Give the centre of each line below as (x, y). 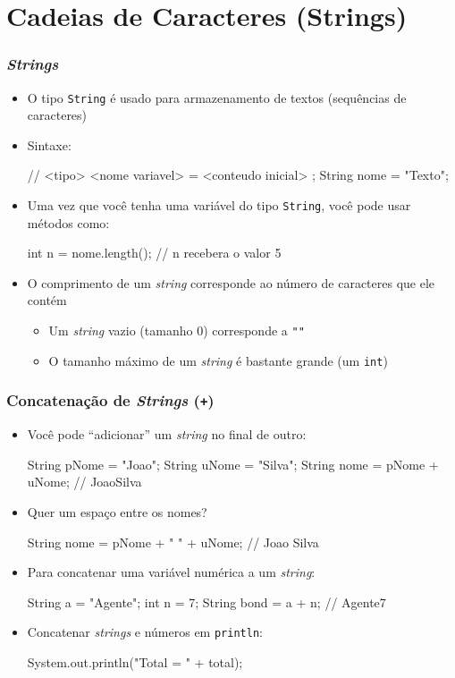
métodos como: (68, 222)
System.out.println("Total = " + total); (135, 661)
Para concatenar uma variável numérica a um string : (171, 572)
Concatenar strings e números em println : (145, 632)
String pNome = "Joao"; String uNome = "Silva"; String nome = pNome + (233, 464)
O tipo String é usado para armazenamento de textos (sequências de (217, 97)
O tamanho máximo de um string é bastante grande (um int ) (218, 360)
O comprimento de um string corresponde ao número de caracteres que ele (231, 282)
